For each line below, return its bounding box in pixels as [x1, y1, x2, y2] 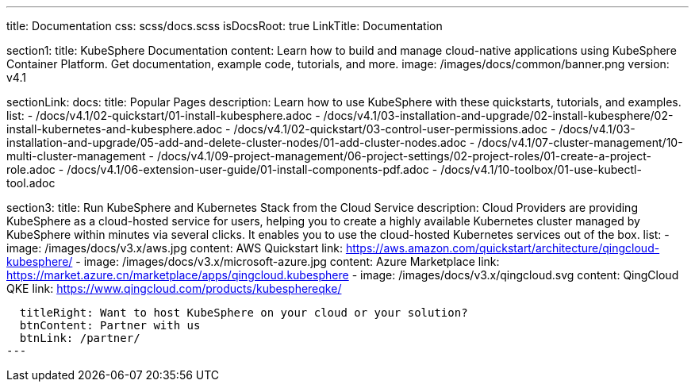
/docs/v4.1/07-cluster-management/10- [478, 136, 683, 149]
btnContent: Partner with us [19, 319, 201, 332]
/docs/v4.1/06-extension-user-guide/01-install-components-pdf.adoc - [67, 163, 438, 176]
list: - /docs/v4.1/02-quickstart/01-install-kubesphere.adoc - [6, 109, 321, 122]
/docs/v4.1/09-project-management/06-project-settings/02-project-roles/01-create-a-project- [156, 149, 651, 163]
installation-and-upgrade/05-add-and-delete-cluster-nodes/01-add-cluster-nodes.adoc [6, 136, 467, 149]
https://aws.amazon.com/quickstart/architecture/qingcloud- [345, 241, 660, 255]
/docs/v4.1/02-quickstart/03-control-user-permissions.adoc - [233, 122, 556, 136]
